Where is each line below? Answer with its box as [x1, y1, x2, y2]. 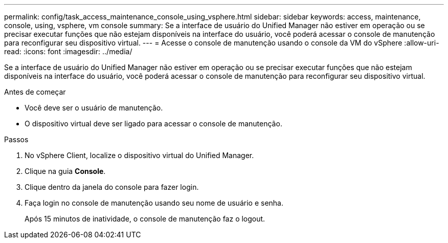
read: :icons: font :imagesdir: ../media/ [4, 47, 132, 56]
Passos [4, 135, 29, 144]
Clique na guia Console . [25, 167, 106, 175]
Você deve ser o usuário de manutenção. [25, 103, 163, 112]
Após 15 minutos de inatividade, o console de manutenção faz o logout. [25, 214, 265, 223]
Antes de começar [4, 87, 66, 96]
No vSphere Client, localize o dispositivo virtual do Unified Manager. [25, 151, 254, 160]
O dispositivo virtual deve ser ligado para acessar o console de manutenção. [25, 119, 282, 128]
